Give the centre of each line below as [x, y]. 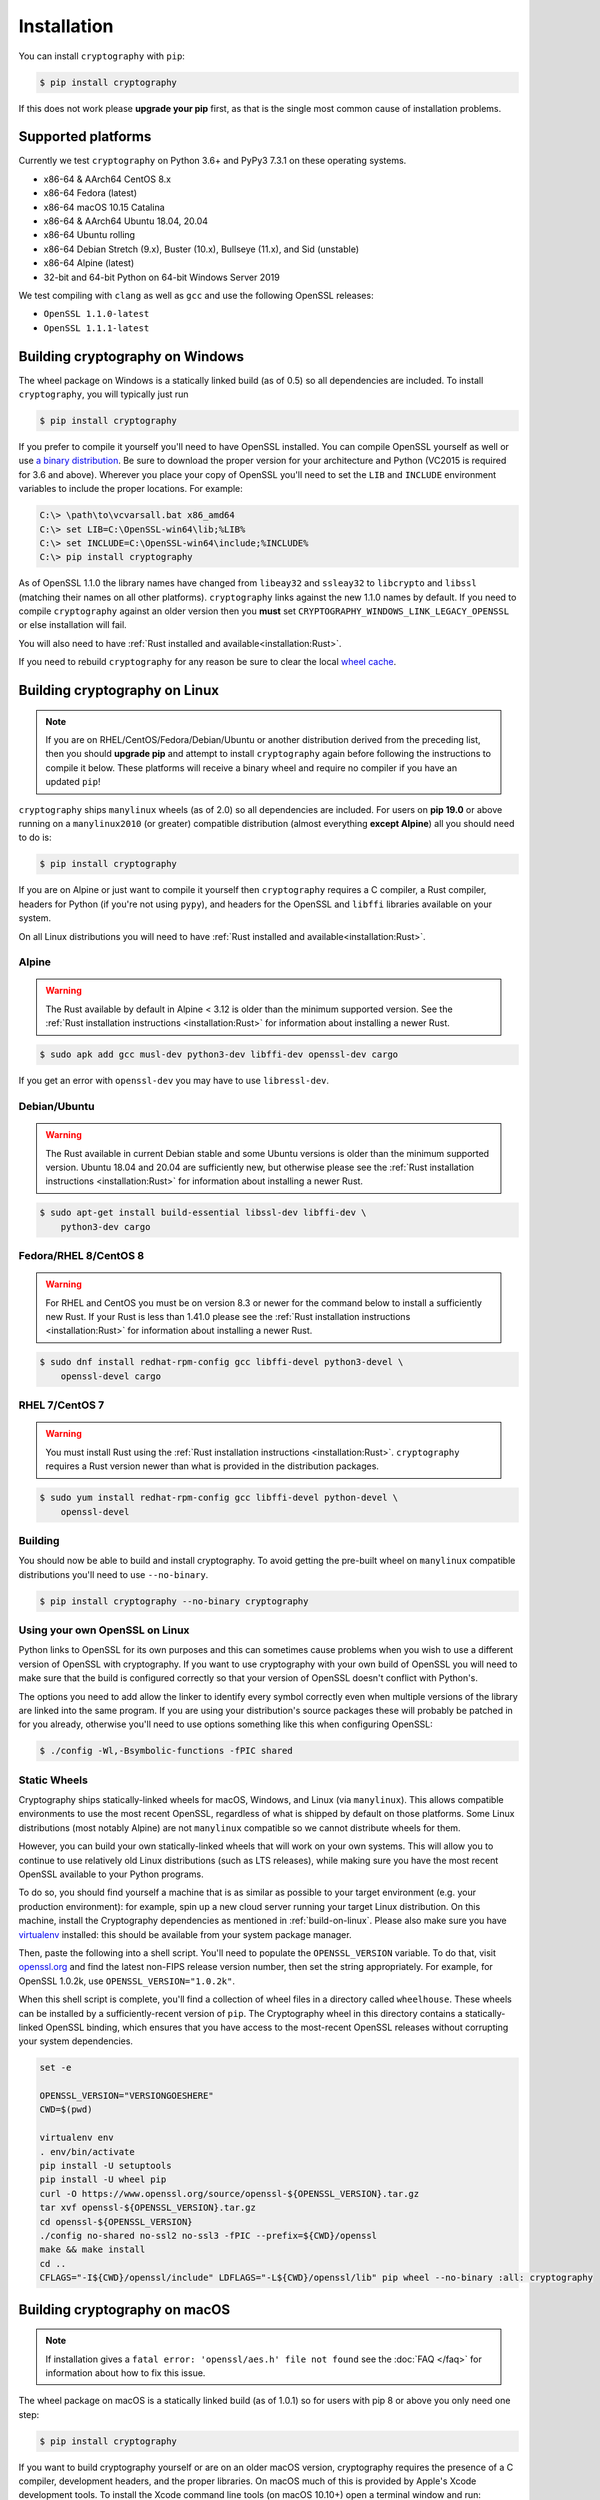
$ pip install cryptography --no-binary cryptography [174, 1601]
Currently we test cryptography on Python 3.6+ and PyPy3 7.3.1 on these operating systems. [212, 161]
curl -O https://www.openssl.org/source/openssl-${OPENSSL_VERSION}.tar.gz [229, 2193]
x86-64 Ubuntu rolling [89, 235]
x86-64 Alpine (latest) [89, 263]
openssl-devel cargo [111, 1376]
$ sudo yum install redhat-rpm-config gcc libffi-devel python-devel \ [219, 1498]
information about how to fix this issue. [125, 2372]
